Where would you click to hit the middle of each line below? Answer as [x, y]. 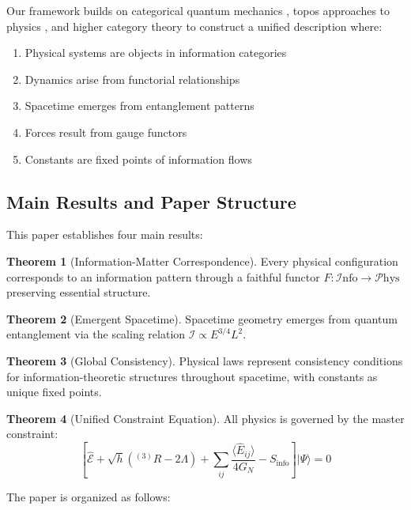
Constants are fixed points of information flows [138, 159]
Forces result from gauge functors [106, 132]
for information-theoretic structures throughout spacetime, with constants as [192, 376]
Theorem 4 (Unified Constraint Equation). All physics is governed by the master [205, 418]
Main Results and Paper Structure [151, 201]
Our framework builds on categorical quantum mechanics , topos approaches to [198, 10]
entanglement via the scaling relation [96, 334]
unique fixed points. [54, 392]
